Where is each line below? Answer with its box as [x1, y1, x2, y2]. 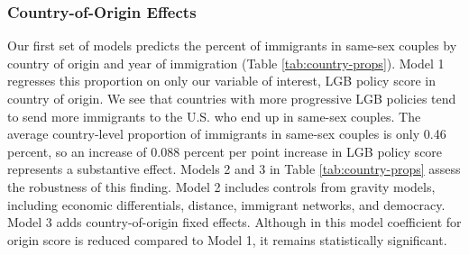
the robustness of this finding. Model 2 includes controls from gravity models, [7, 177, 436, 196]
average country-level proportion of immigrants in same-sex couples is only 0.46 [7, 124, 446, 143]
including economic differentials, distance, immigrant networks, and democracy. [7, 195, 446, 214]
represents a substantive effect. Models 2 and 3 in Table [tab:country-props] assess [7, 159, 461, 178]
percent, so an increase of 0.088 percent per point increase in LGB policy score [7, 141, 443, 160]
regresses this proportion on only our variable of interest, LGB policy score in [7, 71, 436, 90]
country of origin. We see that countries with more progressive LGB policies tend [7, 89, 456, 107]
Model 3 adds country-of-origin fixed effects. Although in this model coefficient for [7, 213, 462, 232]
